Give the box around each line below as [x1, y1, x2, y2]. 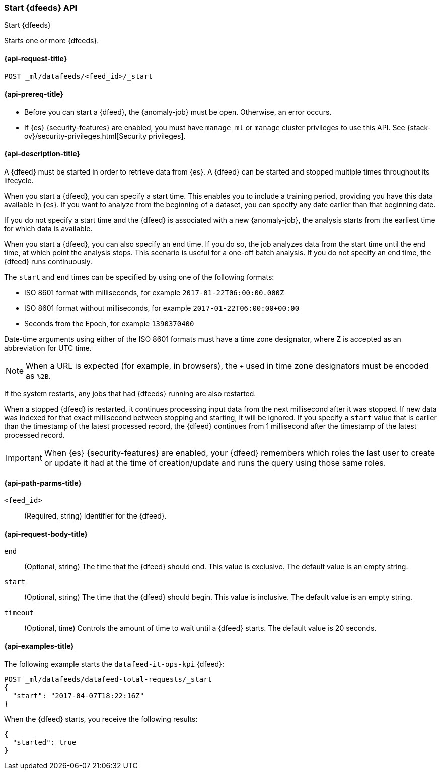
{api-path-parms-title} [4, 478, 82, 487]
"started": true [12, 738, 77, 746]
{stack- [407, 123, 431, 132]
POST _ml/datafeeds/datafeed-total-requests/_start [4, 675, 212, 683]
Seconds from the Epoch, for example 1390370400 [24, 319, 194, 328]
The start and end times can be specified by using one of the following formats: [4, 273, 274, 282]
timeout [4, 609, 34, 617]
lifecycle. [4, 176, 34, 185]
